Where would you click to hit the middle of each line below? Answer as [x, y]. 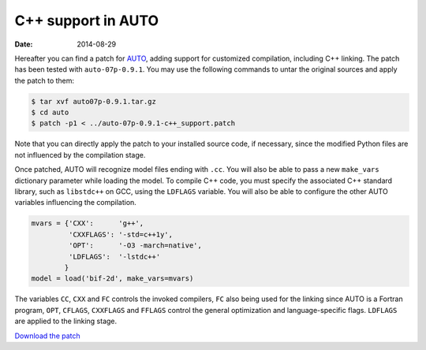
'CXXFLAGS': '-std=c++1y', [121, 234]
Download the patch [47, 336]
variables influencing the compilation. [76, 203]
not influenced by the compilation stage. [80, 155]
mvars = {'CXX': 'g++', [88, 223]
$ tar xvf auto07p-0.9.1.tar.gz [94, 101]
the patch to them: [45, 80]
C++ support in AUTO [87, 20]
